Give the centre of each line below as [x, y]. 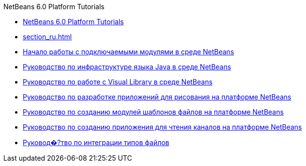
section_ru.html [47, 37]
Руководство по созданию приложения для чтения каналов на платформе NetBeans [162, 127]
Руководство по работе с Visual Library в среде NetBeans [118, 82]
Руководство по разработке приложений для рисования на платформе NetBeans [157, 97]
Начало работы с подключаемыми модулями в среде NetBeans [129, 52]
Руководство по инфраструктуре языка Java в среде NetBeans [127, 67]
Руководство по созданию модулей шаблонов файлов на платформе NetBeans [153, 112]
